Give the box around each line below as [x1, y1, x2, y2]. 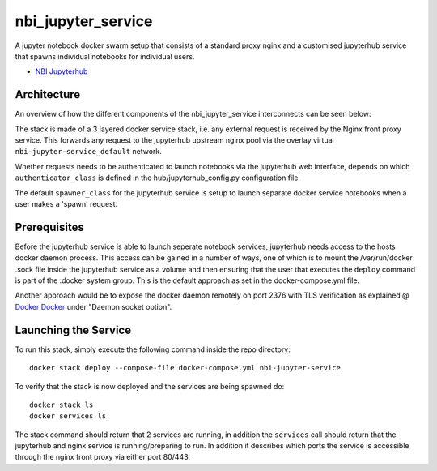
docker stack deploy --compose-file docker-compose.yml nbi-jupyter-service [29, 363, 342, 373]
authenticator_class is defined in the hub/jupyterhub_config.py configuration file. [15, 173, 301, 182]
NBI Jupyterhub [35, 66, 88, 76]
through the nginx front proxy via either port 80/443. [15, 452, 190, 462]
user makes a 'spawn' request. [15, 199, 118, 208]
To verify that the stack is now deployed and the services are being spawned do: [15, 381, 285, 391]
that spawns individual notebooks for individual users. [15, 51, 195, 61]
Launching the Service [15, 323, 132, 336]
